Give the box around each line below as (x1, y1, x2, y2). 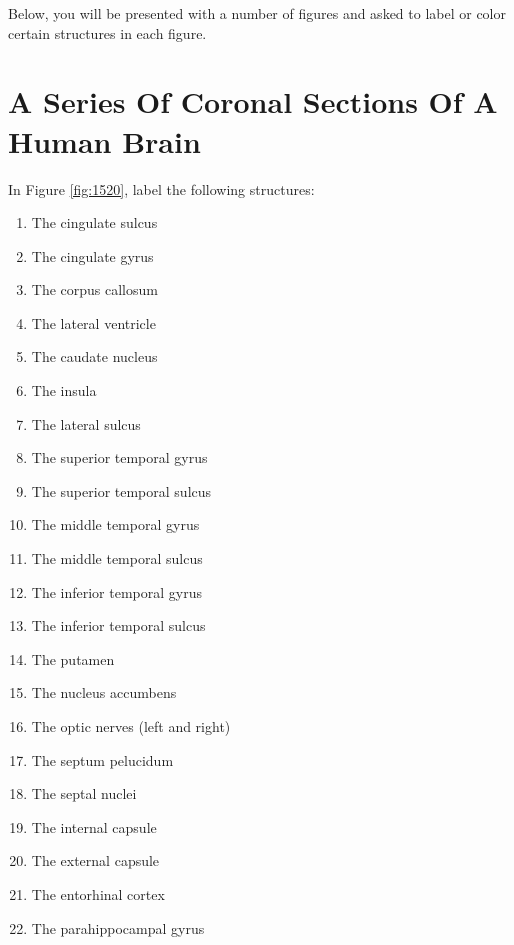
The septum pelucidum (31, 749, 174, 770)
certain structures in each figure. (8, 22, 207, 43)
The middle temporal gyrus (31, 514, 200, 535)
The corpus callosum (31, 279, 158, 300)
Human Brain (8, 120, 201, 161)
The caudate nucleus (31, 346, 158, 367)
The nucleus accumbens (31, 682, 177, 703)
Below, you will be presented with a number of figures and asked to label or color (8, 3, 506, 23)
